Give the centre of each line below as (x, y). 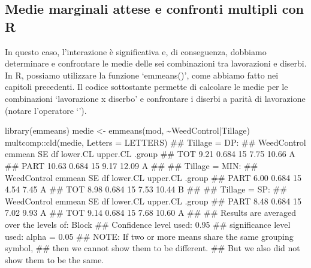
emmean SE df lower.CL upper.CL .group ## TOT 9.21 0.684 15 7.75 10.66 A (150, 154)
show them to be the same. (55, 259)
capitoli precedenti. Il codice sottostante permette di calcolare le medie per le (147, 87)
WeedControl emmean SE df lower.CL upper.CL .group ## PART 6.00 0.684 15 (153, 177)
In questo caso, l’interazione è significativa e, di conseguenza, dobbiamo (136, 51)
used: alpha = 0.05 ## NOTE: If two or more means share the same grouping (149, 236)
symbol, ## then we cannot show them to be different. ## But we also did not (153, 248)
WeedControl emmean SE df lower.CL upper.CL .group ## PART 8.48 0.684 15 (153, 201)
